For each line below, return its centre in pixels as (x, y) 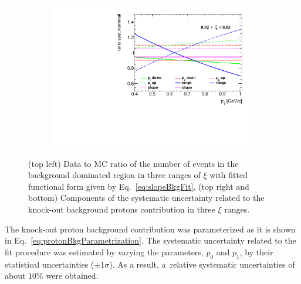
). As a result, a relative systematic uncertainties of (202, 264)
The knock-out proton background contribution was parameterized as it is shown (150, 229)
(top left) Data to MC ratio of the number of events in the (133, 163)
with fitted (229, 175)
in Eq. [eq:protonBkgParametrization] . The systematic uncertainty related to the (150, 240)
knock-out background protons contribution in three (122, 209)
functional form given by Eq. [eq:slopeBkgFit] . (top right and (139, 186)
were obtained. (72, 276)
